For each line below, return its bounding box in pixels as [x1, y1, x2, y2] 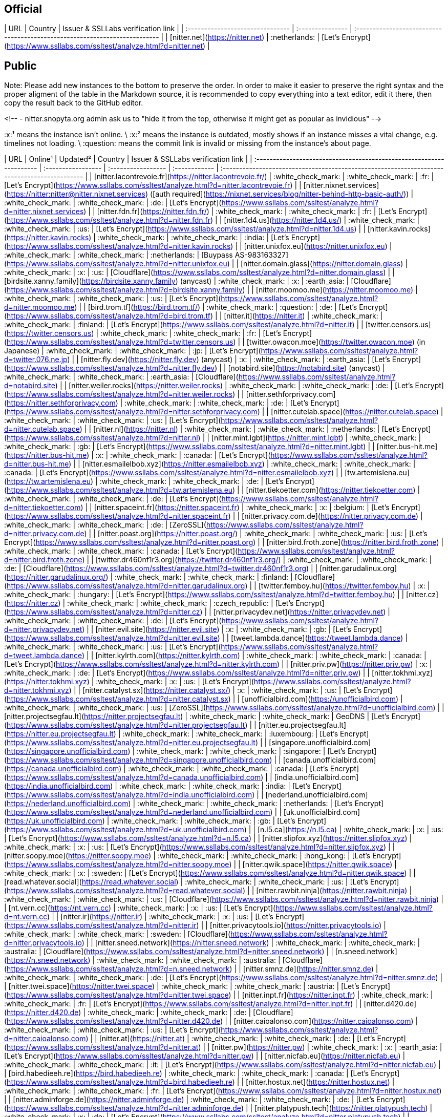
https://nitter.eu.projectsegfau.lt [7, 729, 114, 739]
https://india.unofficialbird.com [7, 782, 111, 791]
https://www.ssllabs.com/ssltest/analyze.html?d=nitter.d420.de [7, 1017, 221, 1026]
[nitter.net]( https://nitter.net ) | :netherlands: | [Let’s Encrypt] [169, 33, 371, 42]
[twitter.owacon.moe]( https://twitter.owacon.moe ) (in [246, 338, 425, 347]
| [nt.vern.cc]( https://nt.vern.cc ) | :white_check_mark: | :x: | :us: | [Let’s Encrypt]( [4, 903, 276, 913]
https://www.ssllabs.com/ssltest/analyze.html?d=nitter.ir [7, 921, 197, 930]
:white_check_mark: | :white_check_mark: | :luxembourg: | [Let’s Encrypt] [122, 729, 369, 739]
